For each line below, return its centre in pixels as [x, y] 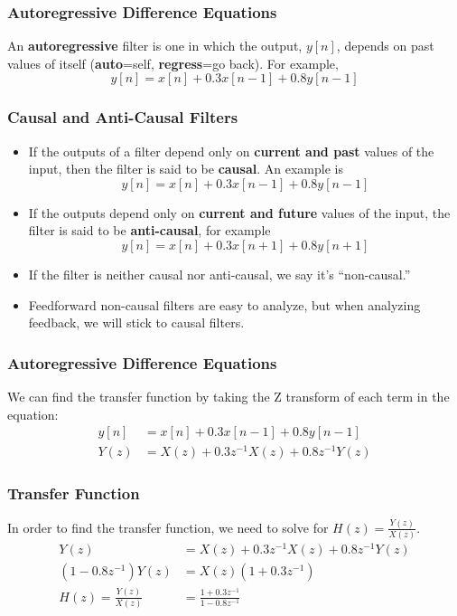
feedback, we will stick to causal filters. [136, 322]
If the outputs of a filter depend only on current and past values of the [231, 151]
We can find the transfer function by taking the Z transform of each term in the [228, 396]
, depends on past [385, 46]
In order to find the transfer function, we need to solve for [168, 527]
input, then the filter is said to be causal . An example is [186, 169]
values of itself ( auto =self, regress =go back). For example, [173, 63]
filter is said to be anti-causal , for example [149, 230]
